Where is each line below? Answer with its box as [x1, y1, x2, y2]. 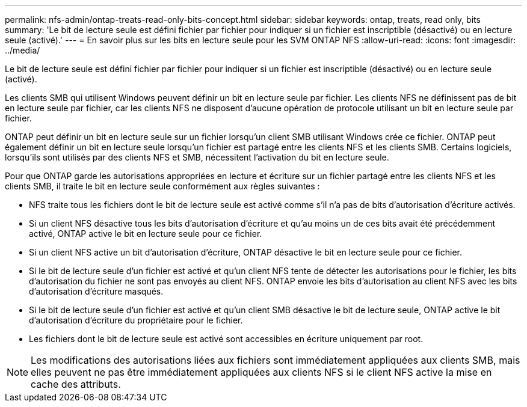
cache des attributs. [31, 378, 121, 390]
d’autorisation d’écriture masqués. [29, 286, 164, 296]
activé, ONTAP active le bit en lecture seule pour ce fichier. [29, 228, 262, 239]
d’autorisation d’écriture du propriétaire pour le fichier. [29, 315, 243, 325]
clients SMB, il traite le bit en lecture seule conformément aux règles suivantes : [5, 181, 320, 191]
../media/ [5, 45, 40, 55]
